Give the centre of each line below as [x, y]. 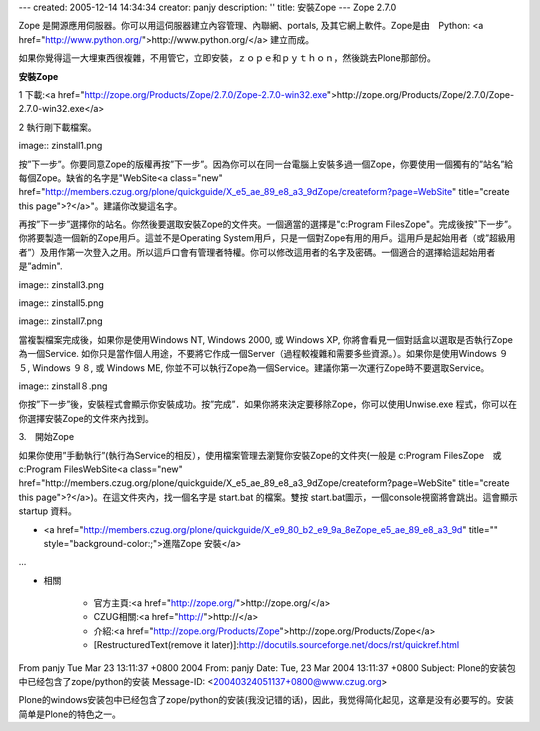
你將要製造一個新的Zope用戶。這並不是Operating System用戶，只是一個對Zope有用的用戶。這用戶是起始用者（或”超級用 [267, 238]
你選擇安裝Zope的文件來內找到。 [86, 418]
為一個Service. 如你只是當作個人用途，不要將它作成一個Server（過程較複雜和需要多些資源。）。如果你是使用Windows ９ [263, 354]
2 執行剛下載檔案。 [57, 127]
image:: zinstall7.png [60, 321]
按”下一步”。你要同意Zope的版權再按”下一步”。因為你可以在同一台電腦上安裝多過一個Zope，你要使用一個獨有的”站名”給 [266, 164]
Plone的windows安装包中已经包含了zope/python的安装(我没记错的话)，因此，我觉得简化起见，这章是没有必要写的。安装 [266, 700]
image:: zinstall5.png [61, 303]
